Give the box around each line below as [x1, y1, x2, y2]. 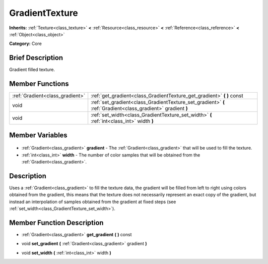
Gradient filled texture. [9, 67, 55, 73]
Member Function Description [9, 218, 104, 227]
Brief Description [9, 53, 63, 62]
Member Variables [9, 131, 67, 139]
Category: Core [9, 41, 42, 47]
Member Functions [9, 80, 69, 88]
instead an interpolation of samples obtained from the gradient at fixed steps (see [9, 199, 176, 205]
